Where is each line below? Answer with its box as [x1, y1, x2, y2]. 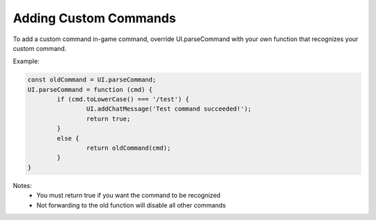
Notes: [13, 181, 32, 189]
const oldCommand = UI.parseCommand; [27, 76, 157, 84]
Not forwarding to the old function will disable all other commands [36, 201, 226, 209]
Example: [13, 57, 40, 65]
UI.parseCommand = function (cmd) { [27, 86, 153, 93]
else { [56, 134, 79, 142]
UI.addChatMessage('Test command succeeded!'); [86, 105, 252, 113]
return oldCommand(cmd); [86, 144, 171, 152]
